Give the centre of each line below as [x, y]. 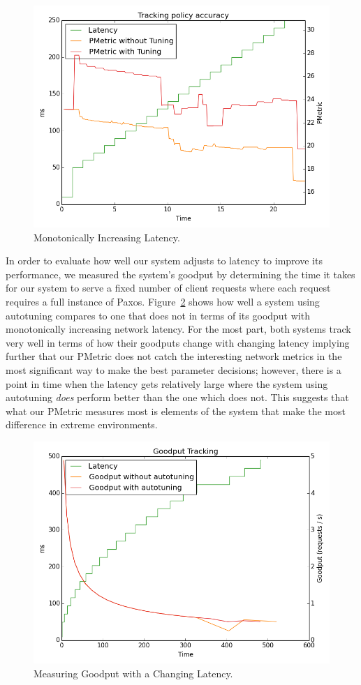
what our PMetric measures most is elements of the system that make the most [176, 411]
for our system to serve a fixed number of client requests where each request [168, 288]
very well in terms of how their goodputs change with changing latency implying [178, 342]
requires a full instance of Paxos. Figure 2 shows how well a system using [163, 301]
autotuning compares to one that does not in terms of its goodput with [158, 315]
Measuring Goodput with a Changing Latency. [133, 673]
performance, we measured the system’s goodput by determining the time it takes [180, 274]
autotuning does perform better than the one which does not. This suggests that [177, 397]
